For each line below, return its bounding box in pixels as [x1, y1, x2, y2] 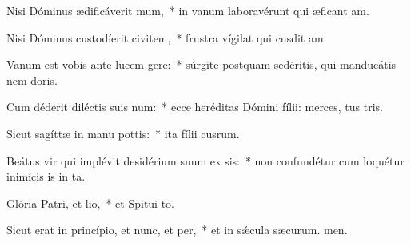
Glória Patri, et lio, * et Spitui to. [6, 194, 175, 211]
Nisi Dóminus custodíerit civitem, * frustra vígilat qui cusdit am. [6, 29, 327, 46]
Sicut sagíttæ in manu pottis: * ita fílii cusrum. [6, 125, 240, 141]
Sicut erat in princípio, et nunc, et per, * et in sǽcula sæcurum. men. [6, 221, 348, 238]
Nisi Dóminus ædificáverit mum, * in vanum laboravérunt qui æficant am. [6, 2, 369, 18]
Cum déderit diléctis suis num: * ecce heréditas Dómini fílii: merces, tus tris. [6, 98, 384, 115]
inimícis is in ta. [6, 168, 86, 185]
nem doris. [6, 71, 58, 88]
